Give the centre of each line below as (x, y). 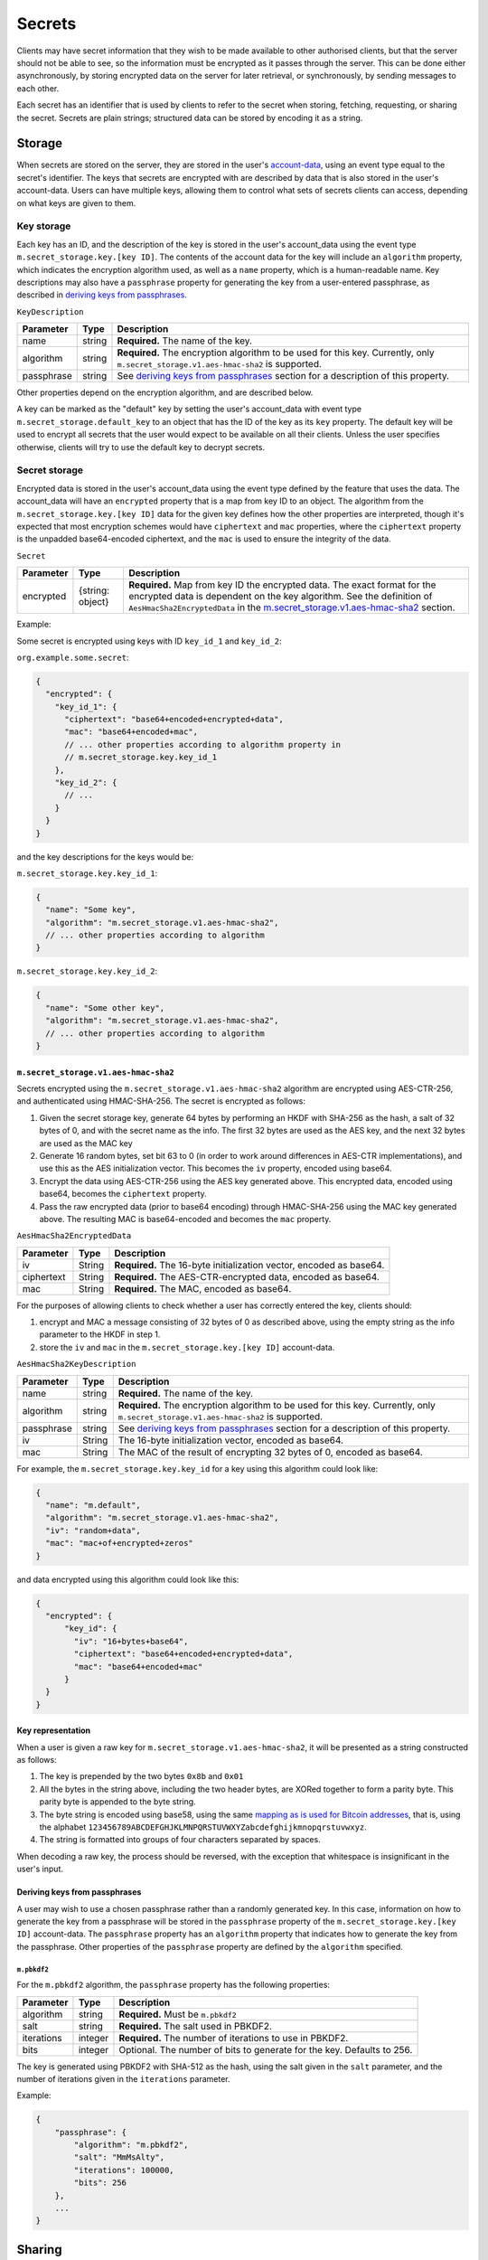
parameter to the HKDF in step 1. (100, 1334)
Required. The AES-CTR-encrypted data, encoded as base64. (247, 1276)
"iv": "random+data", (94, 1530)
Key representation (54, 1730)
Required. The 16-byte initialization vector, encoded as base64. (249, 1265)
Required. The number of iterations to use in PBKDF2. (234, 2038)
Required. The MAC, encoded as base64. (203, 1288)
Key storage (44, 226)
